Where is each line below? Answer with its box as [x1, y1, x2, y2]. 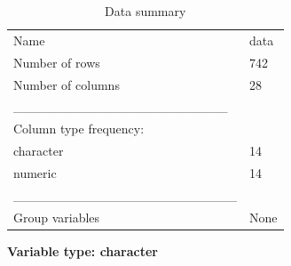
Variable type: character [7, 241, 159, 260]
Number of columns [13, 75, 120, 93]
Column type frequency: [13, 119, 145, 138]
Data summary [105, 2, 186, 20]
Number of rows [13, 52, 100, 71]
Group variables [13, 207, 100, 226]
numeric [13, 163, 57, 181]
